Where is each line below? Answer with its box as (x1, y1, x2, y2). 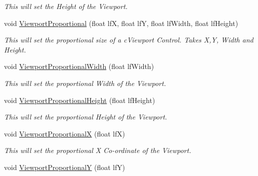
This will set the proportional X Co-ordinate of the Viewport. (4, 145, 191, 155)
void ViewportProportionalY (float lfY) (4, 161, 125, 172)
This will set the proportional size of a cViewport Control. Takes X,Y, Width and (4, 34, 253, 45)
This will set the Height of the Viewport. (4, 1, 128, 11)
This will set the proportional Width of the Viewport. (4, 77, 166, 88)
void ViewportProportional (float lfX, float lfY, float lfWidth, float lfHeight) (4, 17, 238, 28)
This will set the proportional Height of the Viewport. (4, 111, 167, 122)
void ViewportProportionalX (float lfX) (4, 128, 125, 138)
